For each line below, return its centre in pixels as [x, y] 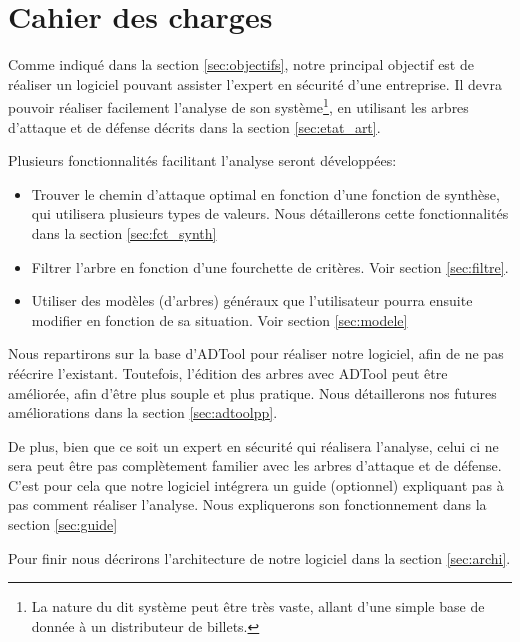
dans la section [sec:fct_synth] [124, 232]
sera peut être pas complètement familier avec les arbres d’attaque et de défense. [255, 465]
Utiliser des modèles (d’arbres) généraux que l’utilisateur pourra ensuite [252, 300]
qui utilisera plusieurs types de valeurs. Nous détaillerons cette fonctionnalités [270, 213]
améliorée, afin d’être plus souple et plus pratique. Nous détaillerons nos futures [252, 392]
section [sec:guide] [63, 524]
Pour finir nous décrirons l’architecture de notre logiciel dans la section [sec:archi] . [259, 557]
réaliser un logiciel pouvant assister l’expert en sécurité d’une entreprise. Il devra [255, 83]
